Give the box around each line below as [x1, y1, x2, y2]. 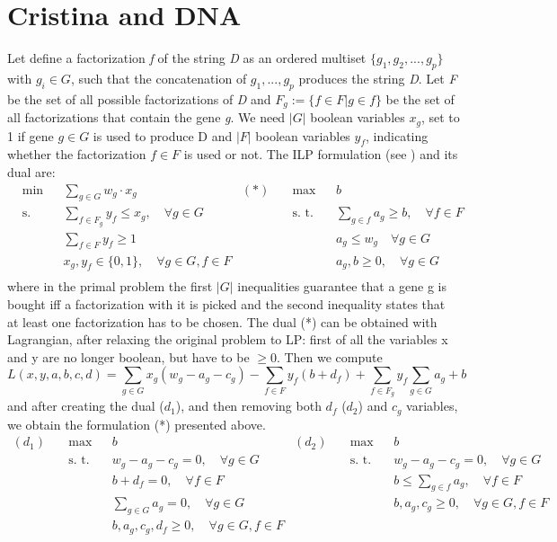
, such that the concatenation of [70, 68, 247, 87]
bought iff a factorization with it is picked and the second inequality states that [7, 294, 446, 313]
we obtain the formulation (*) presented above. [7, 414, 266, 433]
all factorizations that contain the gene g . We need [7, 108, 286, 127]
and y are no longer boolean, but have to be [7, 347, 250, 366]
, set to [420, 108, 460, 127]
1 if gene [7, 126, 54, 145]
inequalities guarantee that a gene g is [237, 277, 446, 296]
